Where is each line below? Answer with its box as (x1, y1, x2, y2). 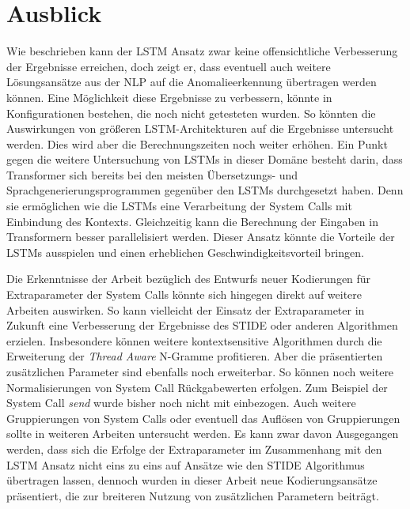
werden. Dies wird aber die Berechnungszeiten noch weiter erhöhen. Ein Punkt (6, 135, 388, 152)
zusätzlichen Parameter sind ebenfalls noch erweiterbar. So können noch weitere (6, 364, 394, 379)
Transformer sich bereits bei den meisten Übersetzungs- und (6, 166, 298, 183)
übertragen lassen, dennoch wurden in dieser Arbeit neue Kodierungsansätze (6, 472, 378, 488)
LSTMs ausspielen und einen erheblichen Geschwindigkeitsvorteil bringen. (6, 243, 364, 260)
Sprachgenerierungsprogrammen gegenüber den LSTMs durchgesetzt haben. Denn (6, 182, 404, 198)
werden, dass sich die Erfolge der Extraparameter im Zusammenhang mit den (6, 440, 382, 457)
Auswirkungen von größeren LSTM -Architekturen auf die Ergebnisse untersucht (6, 120, 394, 137)
